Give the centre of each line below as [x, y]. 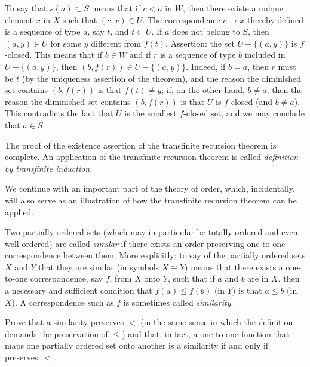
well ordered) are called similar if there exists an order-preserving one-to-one [145, 243]
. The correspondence [181, 19]
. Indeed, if [206, 66]
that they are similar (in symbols [99, 266]
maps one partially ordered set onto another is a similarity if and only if [137, 345]
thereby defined [275, 19]
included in [265, 55]
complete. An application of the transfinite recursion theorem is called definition [152, 157]
